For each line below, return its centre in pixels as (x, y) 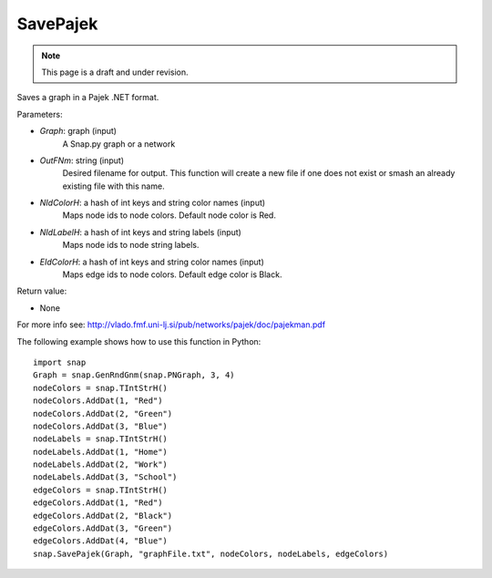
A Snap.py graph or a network (119, 144)
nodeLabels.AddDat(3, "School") (105, 477)
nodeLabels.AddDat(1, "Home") (101, 452)
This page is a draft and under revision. (115, 72)
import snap (60, 362)
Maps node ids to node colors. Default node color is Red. (169, 215)
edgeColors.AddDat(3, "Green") (103, 528)
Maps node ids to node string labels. (131, 245)
